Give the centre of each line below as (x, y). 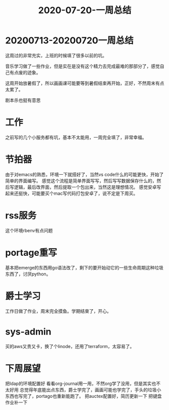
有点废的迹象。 (25, 72)
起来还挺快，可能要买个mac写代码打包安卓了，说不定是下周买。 (72, 193)
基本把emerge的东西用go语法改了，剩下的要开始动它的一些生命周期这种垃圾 (84, 267)
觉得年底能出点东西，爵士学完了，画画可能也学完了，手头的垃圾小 (93, 390)
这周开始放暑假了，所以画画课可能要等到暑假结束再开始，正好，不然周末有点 (85, 83)
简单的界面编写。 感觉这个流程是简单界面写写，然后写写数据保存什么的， (81, 181)
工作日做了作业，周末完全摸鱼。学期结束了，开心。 (58, 311)
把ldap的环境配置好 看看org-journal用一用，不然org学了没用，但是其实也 (81, 383)
